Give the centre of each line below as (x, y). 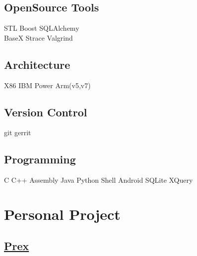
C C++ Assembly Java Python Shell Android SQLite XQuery (98, 180)
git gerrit (18, 132)
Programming (40, 159)
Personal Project (62, 214)
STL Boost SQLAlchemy (42, 28)
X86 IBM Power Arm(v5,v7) (47, 85)
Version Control (46, 112)
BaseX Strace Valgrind (38, 37)
